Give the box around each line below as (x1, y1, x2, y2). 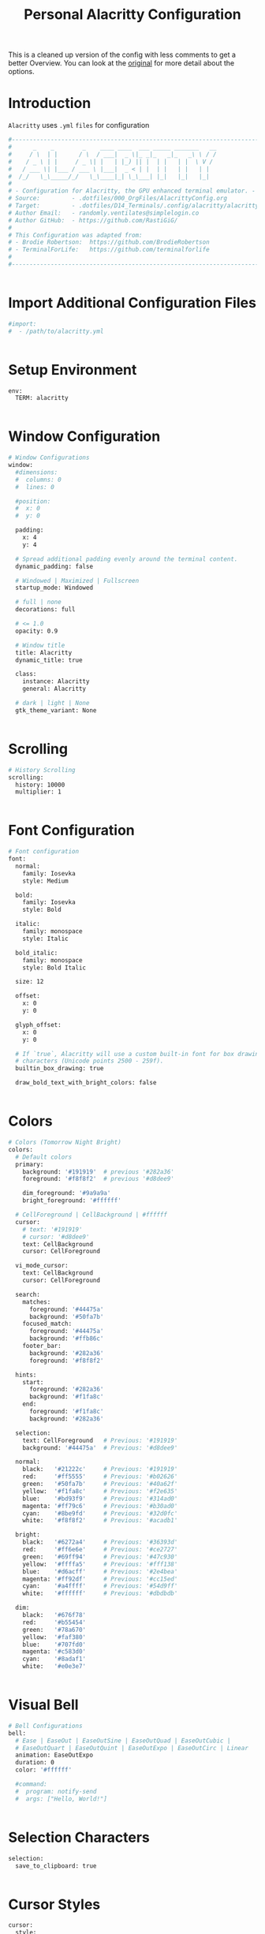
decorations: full (15, 606, 77, 614)
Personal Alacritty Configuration (23, 6, 242, 24)
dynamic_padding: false (15, 562, 93, 570)
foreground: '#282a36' (28, 1386, 104, 1394)
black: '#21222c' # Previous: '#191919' (22, 1465, 178, 1473)
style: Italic (22, 935, 69, 943)
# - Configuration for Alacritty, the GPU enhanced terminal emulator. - (8, 187, 256, 195)
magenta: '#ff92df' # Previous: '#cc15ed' (22, 1575, 178, 1583)
